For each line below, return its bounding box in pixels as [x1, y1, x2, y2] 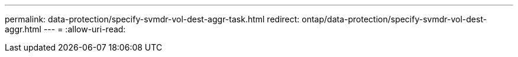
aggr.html [5, 24, 41, 34]
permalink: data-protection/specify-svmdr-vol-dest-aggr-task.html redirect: [5, 14, 300, 24]
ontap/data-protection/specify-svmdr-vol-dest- [302, 14, 487, 24]
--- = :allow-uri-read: [43, 24, 126, 34]
